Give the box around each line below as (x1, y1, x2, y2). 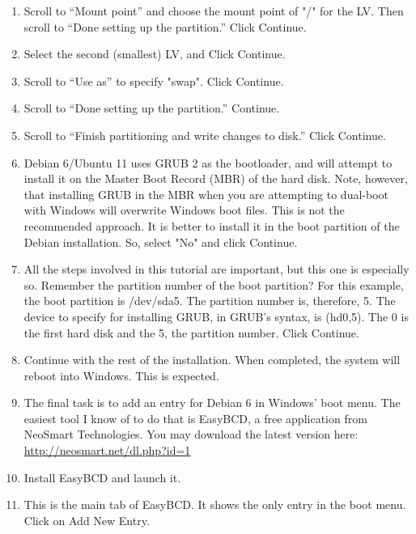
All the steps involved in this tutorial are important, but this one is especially (23, 261, 410, 278)
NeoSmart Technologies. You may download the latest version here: (23, 426, 359, 443)
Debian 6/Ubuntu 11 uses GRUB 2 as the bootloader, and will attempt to (23, 154, 393, 171)
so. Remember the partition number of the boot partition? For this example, (23, 276, 404, 293)
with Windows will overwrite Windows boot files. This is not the (23, 201, 345, 218)
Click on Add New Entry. (23, 511, 150, 528)
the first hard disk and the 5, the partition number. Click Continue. (23, 324, 359, 341)
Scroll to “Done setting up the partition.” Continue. (23, 100, 280, 117)
